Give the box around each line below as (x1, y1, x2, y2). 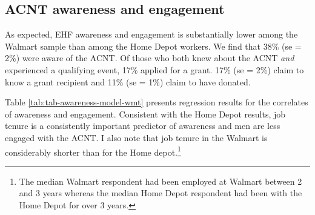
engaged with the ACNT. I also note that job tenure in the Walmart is (5, 131, 268, 144)
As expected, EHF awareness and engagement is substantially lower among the (5, 28, 298, 41)
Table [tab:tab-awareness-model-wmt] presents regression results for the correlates (5, 96, 308, 108)
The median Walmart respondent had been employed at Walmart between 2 (19, 174, 302, 187)
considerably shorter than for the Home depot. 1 (5, 144, 181, 158)
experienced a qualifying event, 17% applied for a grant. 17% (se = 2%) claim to (5, 63, 304, 76)
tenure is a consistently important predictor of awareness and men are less (5, 119, 280, 132)
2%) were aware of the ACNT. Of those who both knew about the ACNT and (5, 51, 294, 64)
